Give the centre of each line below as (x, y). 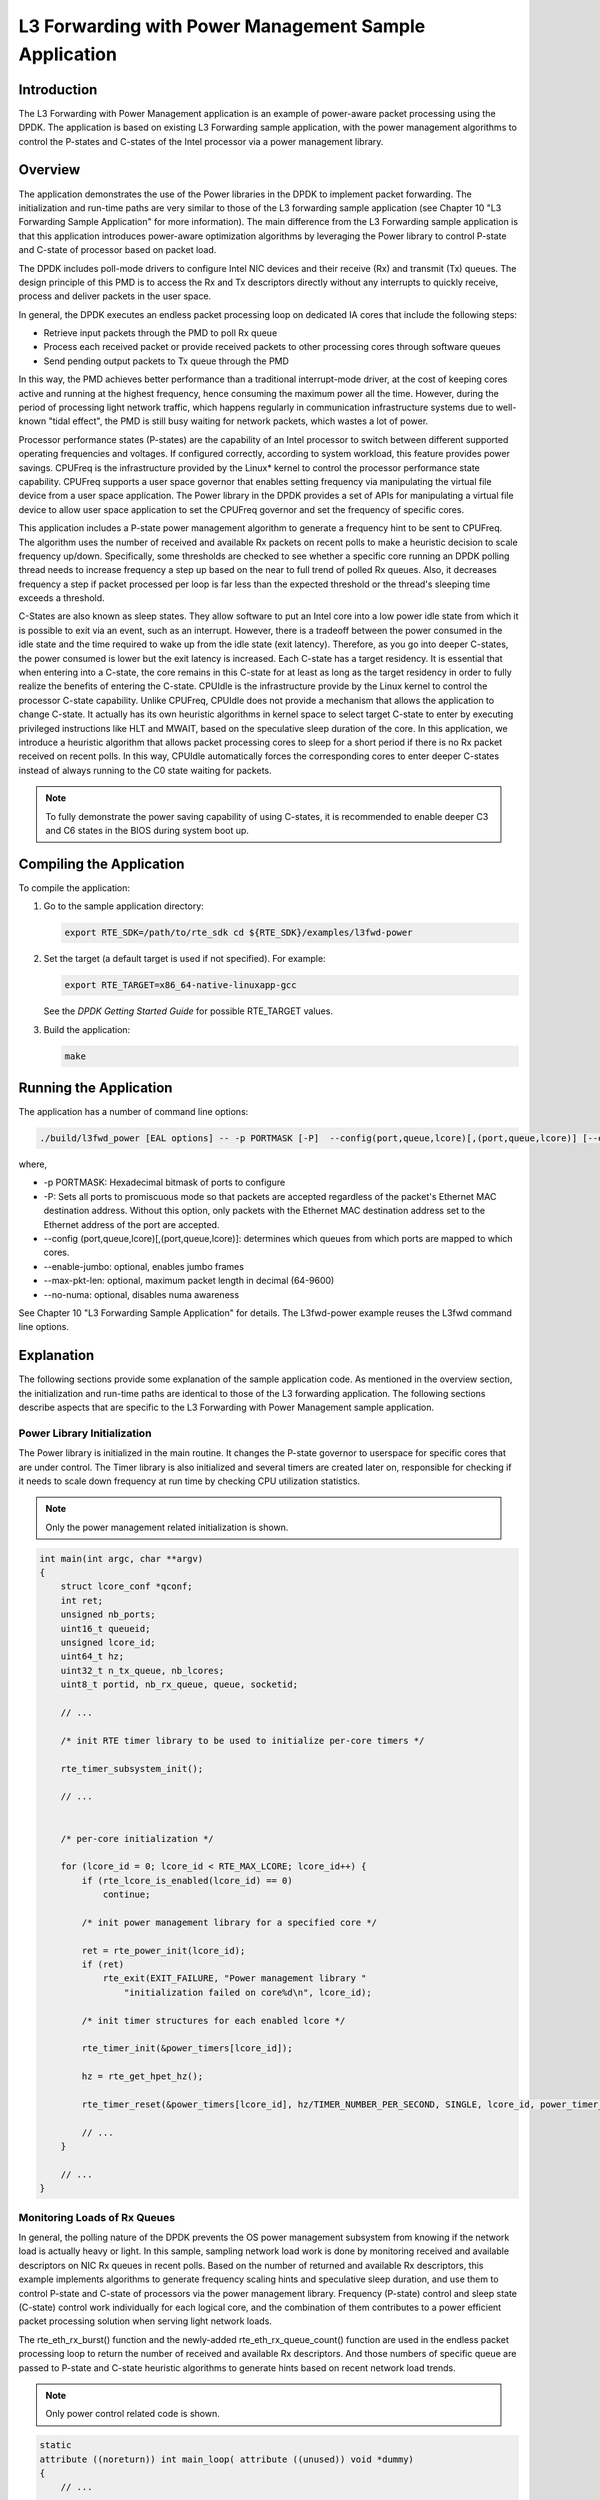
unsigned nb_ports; (108, 1614)
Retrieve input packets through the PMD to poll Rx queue (160, 333)
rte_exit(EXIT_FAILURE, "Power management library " (234, 1978)
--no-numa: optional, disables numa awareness (141, 1294)
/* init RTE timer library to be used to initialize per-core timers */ (242, 1740)
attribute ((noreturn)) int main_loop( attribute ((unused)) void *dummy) (227, 2459)
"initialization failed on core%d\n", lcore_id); (247, 1992)
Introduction (58, 89)
